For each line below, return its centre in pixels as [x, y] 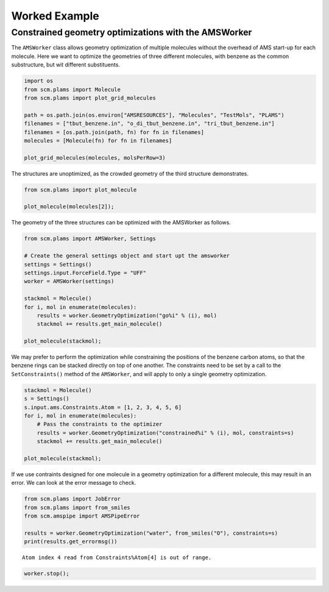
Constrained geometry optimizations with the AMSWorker [132, 32]
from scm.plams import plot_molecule [80, 190]
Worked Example [55, 16]
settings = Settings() [58, 264]
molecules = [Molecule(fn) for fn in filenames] [98, 141]
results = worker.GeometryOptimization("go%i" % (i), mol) [127, 315]
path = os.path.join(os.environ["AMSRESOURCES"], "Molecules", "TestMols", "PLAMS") [154, 115]
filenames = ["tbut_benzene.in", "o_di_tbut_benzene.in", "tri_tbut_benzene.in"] [150, 124]
